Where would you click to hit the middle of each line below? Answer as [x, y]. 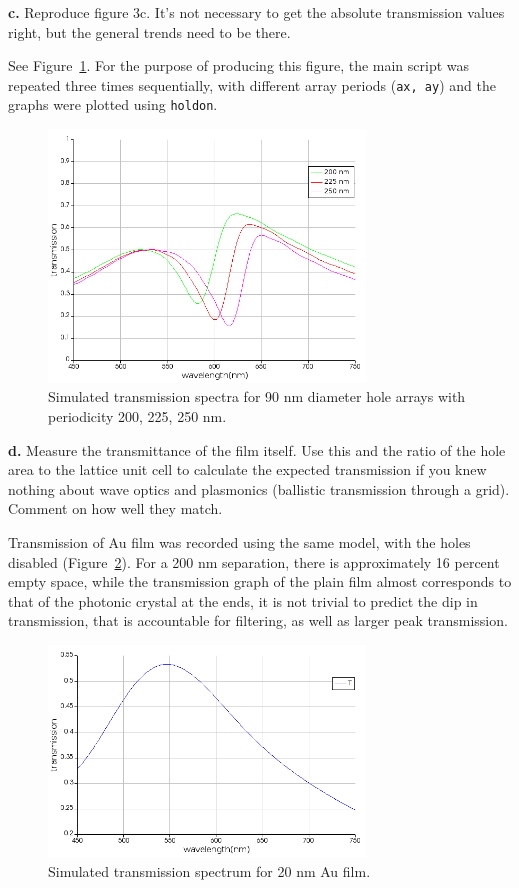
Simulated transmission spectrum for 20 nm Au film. [209, 870]
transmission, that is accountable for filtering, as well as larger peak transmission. [258, 620]
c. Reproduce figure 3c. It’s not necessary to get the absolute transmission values [256, 12]
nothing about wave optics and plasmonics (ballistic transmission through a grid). [259, 488]
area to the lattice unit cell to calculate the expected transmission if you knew [247, 469]
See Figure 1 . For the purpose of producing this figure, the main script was [239, 65]
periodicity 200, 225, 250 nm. [137, 416]
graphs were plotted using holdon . [113, 104]
